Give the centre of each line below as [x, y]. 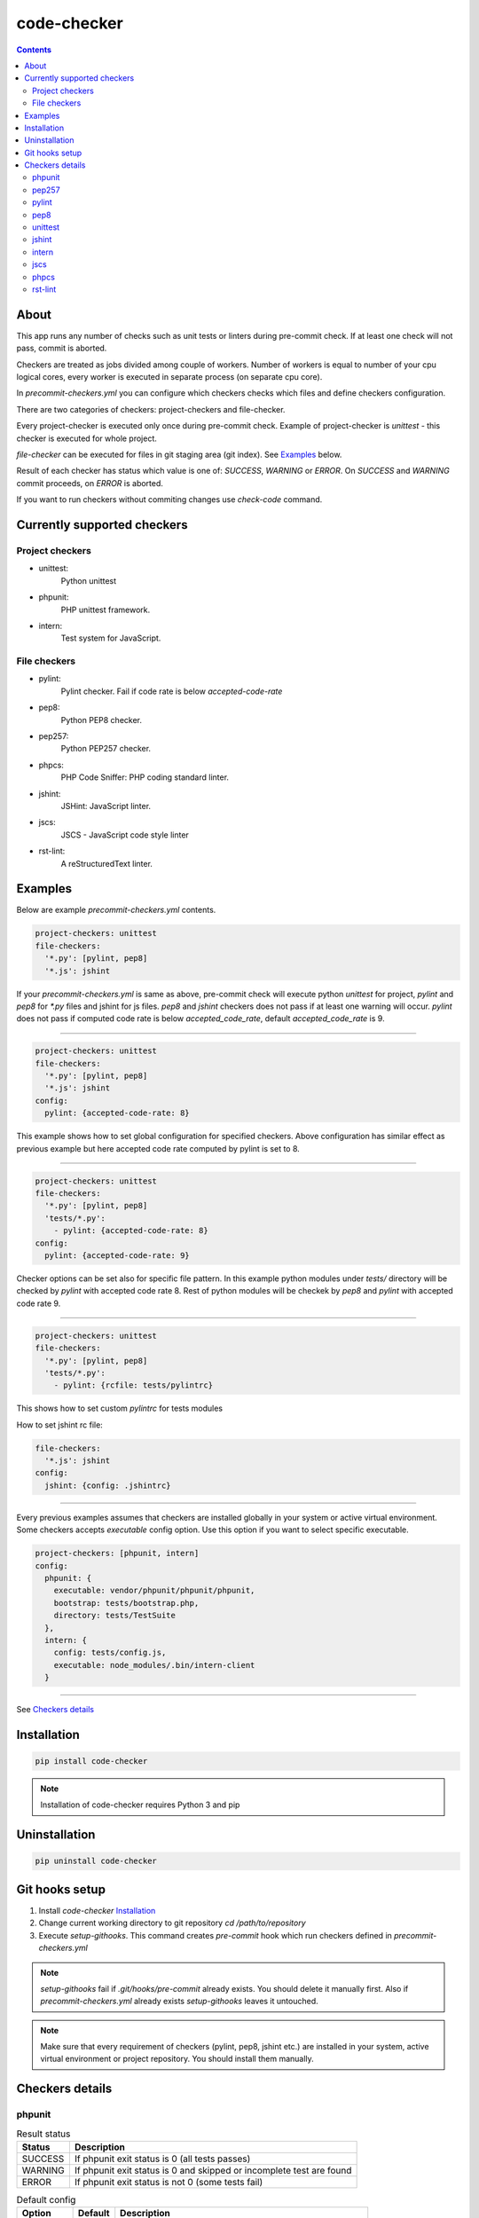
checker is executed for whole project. [86, 438]
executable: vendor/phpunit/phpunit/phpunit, [154, 1591]
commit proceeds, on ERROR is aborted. [90, 483]
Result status [43, 2134]
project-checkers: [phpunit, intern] [117, 1553]
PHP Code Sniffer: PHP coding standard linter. [145, 777]
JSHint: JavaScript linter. [106, 806]
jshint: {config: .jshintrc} [108, 1485]
